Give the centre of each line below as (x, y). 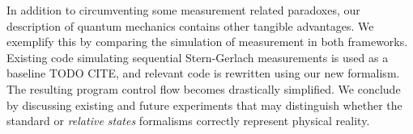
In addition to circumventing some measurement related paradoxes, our (183, 10)
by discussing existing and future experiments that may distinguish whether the (204, 105)
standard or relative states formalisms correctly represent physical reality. (188, 121)
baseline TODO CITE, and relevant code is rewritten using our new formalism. (203, 73)
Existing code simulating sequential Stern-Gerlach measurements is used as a (198, 57)
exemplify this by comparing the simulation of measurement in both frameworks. (207, 42)
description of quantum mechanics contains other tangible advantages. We (190, 25)
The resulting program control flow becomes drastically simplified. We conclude (204, 88)
